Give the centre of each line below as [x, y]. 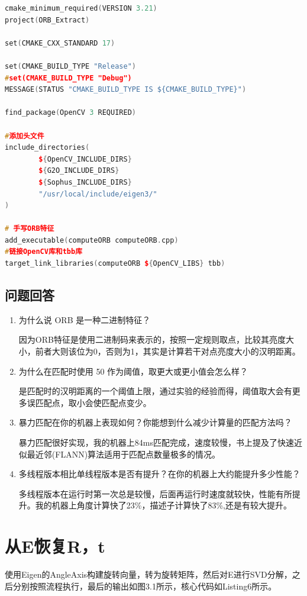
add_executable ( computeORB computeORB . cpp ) [92, 240]
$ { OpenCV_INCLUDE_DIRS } [85, 159]
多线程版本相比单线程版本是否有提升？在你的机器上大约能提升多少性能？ [159, 474]
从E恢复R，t [55, 546]
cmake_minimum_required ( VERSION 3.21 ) [81, 8]
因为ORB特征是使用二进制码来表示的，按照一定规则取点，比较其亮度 [152, 339]
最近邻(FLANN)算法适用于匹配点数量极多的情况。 [124, 454]
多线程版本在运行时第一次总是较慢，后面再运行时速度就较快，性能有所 [155, 493]
